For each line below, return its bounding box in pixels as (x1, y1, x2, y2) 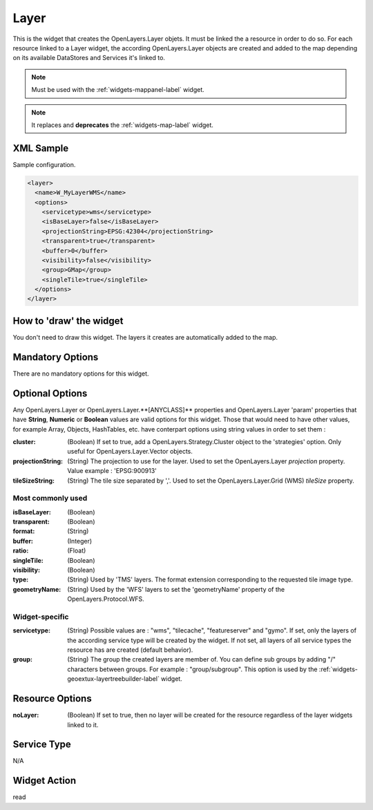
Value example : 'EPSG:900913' (67, 467, 157, 475)
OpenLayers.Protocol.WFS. (67, 595, 144, 604)
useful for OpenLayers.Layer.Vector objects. (67, 447, 193, 456)
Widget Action (12, 775, 77, 787)
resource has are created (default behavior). (67, 646, 193, 654)
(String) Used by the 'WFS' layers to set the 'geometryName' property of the (67, 585, 285, 593)
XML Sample (12, 142, 69, 154)
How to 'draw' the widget (12, 315, 124, 327)
